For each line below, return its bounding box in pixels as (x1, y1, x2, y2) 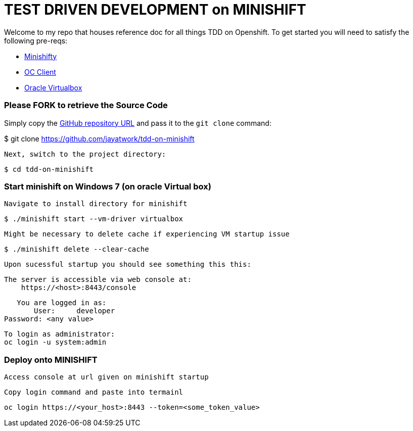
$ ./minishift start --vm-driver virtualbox (4, 215, 183, 223)
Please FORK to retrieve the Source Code (4, 100, 168, 111)
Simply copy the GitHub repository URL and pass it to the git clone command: (4, 118, 271, 127)
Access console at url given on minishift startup (4, 373, 209, 381)
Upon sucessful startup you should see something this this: (4, 260, 251, 269)
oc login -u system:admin (4, 338, 107, 347)
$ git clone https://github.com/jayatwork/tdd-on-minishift (4, 134, 195, 143)
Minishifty (24, 52, 57, 61)
